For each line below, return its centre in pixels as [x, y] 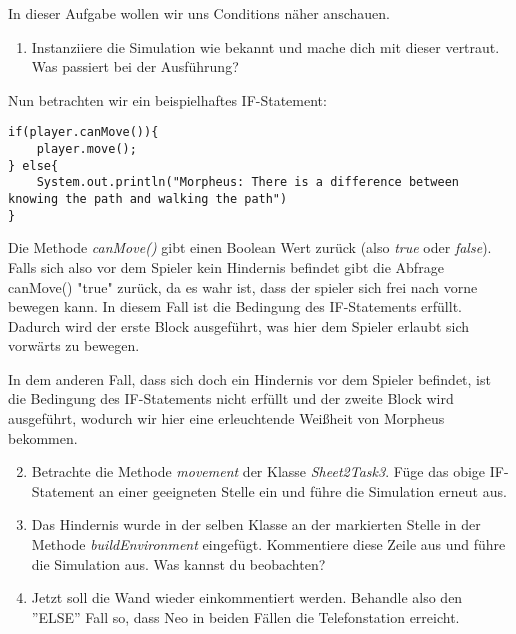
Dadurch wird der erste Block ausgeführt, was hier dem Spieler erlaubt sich [239, 325]
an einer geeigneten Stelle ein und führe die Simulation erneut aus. [303, 490]
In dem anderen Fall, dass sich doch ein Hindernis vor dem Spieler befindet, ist [249, 378]
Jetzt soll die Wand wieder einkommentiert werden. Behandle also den [247, 597]
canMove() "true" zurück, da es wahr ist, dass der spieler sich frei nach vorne [243, 286]
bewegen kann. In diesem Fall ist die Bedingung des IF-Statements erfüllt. [235, 306]
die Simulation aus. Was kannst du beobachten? [178, 563]
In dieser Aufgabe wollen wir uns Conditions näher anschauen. [199, 13]
